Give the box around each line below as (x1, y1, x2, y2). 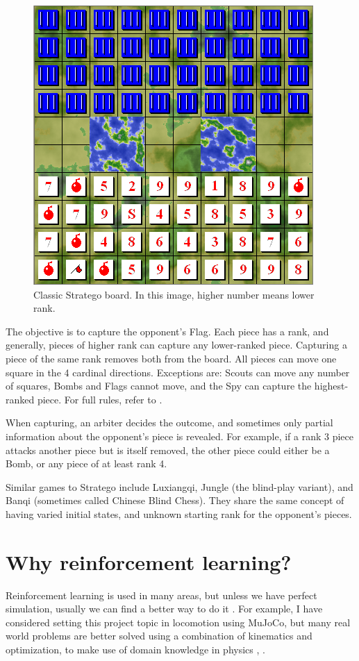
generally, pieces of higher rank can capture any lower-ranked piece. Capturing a (6, 337, 347, 352)
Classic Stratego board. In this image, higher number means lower (33, 287, 315, 301)
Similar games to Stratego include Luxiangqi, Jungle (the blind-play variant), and (6, 479, 353, 494)
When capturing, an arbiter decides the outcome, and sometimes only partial (6, 415, 333, 430)
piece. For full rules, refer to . (37, 392, 162, 406)
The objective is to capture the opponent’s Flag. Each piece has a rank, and (6, 324, 329, 338)
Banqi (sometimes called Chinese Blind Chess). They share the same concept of (6, 493, 344, 508)
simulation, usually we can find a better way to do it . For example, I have (6, 601, 323, 616)
